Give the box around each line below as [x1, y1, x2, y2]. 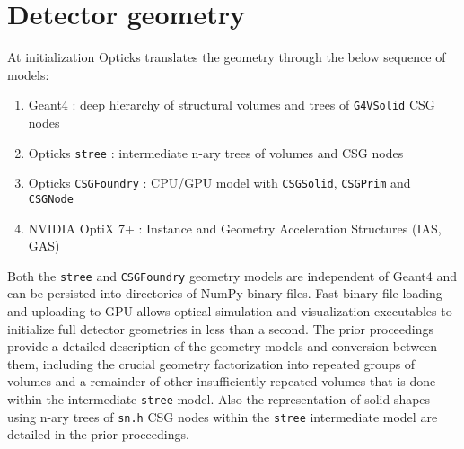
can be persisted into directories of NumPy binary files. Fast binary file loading [7, 284, 442, 303]
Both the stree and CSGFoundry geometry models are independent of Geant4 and [7, 266, 458, 285]
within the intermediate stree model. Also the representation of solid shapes [7, 389, 431, 408]
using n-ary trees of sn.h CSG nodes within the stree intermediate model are [7, 407, 438, 426]
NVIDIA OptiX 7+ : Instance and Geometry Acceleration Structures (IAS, [28, 218, 442, 237]
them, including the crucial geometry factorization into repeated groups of [7, 354, 416, 373]
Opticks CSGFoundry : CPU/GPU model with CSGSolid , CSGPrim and [28, 173, 411, 192]
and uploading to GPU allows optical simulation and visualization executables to [7, 301, 452, 320]
